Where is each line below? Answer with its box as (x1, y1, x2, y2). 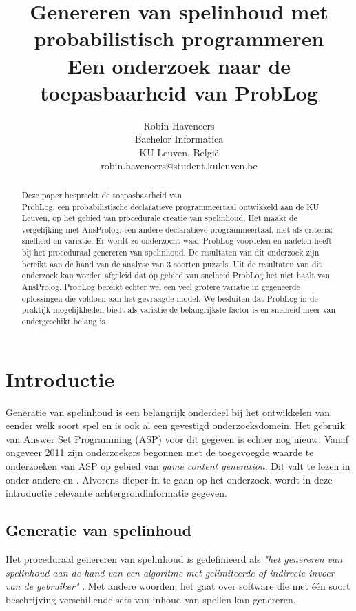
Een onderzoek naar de (67, 51, 291, 79)
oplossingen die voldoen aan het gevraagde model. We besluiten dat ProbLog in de (21, 292, 318, 304)
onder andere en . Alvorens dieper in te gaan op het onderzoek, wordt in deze (6, 472, 333, 486)
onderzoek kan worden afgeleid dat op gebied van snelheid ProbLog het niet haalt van (21, 269, 331, 281)
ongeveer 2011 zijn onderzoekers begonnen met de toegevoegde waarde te (6, 445, 314, 459)
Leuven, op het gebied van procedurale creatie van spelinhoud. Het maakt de (21, 212, 297, 224)
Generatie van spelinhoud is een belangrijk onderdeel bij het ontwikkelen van (6, 404, 330, 419)
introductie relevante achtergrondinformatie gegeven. (6, 486, 227, 500)
